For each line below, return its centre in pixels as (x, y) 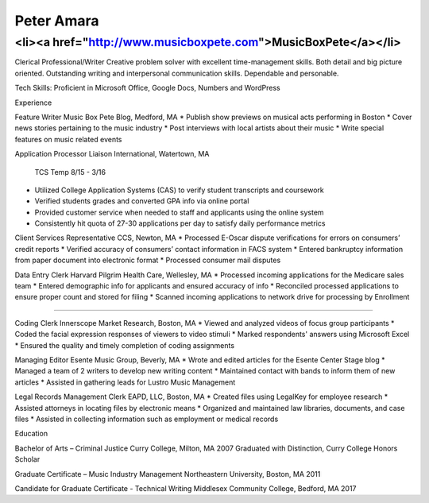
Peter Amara (57, 21)
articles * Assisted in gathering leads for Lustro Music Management (125, 382)
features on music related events (68, 139)
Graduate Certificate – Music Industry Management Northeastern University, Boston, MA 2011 (168, 474)
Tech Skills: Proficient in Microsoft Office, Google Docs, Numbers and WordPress (148, 88)
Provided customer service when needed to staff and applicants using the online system (180, 212)
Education (31, 434)
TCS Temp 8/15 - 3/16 (70, 172)
